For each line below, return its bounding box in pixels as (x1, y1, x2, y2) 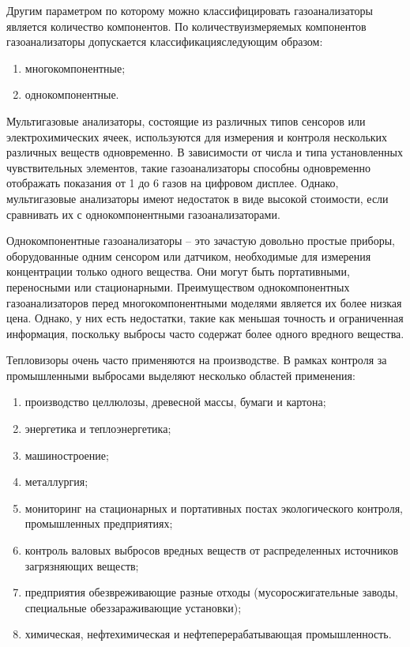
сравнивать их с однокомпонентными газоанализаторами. (6, 205, 280, 222)
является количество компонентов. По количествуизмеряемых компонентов (6, 17, 367, 34)
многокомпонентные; (24, 59, 126, 76)
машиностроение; (24, 446, 109, 463)
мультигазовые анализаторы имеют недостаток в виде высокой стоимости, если (6, 190, 389, 206)
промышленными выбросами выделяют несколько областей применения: (6, 367, 355, 383)
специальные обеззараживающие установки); (24, 599, 242, 615)
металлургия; (24, 473, 88, 490)
